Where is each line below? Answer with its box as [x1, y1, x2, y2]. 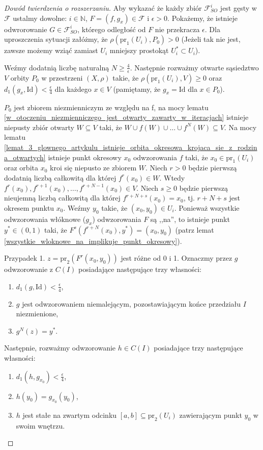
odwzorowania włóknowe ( [4, 213, 86, 224]
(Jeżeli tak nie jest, [181, 34, 241, 44]
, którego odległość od [77, 23, 146, 34]
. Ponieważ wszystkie [174, 202, 240, 213]
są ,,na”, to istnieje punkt [150, 213, 230, 224]
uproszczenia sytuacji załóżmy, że [4, 34, 108, 44]
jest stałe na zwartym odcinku [22, 409, 117, 420]
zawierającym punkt [179, 409, 242, 420]
